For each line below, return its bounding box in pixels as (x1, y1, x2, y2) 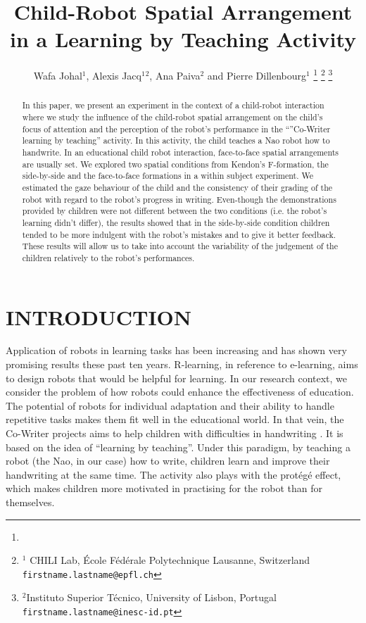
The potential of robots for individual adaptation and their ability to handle (6, 398, 334, 413)
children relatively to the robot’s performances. (22, 251, 195, 263)
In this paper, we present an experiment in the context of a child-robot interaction (22, 99, 324, 111)
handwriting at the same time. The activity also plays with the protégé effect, (6, 467, 341, 482)
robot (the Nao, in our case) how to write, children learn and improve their (6, 453, 330, 468)
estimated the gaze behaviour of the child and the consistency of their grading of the (22, 181, 333, 193)
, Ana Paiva (149, 68, 201, 82)
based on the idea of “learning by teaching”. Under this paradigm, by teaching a (6, 439, 351, 454)
